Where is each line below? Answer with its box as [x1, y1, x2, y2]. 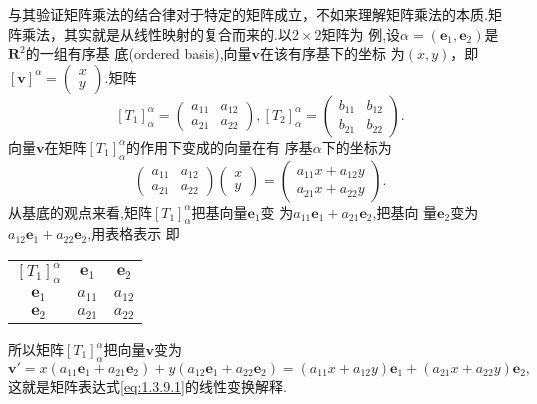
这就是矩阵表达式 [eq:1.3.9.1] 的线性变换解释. [8, 375, 287, 396]
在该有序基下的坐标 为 [260, 43, 405, 64]
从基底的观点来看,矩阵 [8, 201, 152, 222]
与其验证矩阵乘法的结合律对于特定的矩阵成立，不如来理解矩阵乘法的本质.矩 [8, 4, 502, 24]
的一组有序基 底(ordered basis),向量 [25, 43, 252, 64]
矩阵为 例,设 [321, 23, 401, 44]
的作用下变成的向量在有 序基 [126, 136, 313, 157]
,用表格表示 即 [87, 223, 180, 244]
